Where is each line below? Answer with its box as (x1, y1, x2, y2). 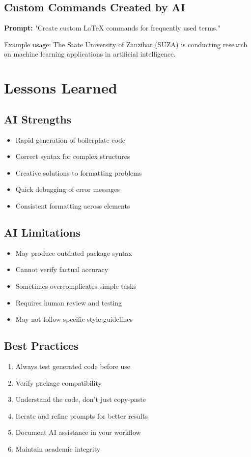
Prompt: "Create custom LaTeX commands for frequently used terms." (4, 23, 221, 33)
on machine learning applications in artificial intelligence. (4, 49, 176, 59)
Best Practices (4, 338, 79, 353)
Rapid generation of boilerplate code (15, 134, 125, 145)
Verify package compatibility (15, 377, 102, 388)
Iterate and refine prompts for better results (15, 410, 148, 421)
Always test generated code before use (15, 361, 131, 371)
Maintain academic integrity (15, 443, 101, 454)
